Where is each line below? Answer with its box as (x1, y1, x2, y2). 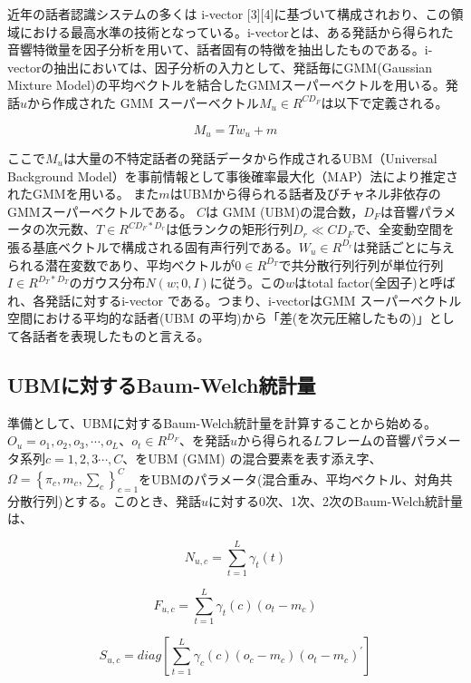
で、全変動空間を (353, 220, 455, 239)
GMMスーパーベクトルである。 (7, 201, 193, 220)
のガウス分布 (69, 273, 146, 292)
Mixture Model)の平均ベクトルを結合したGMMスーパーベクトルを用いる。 (7, 75, 446, 94)
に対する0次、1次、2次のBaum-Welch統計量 (208, 491, 464, 510)
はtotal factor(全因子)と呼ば (294, 273, 456, 292)
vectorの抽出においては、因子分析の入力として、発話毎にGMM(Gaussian (7, 57, 433, 76)
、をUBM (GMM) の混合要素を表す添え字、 (122, 448, 382, 467)
